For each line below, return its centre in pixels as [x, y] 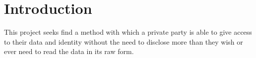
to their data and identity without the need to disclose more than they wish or [124, 41]
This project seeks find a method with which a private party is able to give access [128, 32]
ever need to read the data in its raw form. [69, 51]
